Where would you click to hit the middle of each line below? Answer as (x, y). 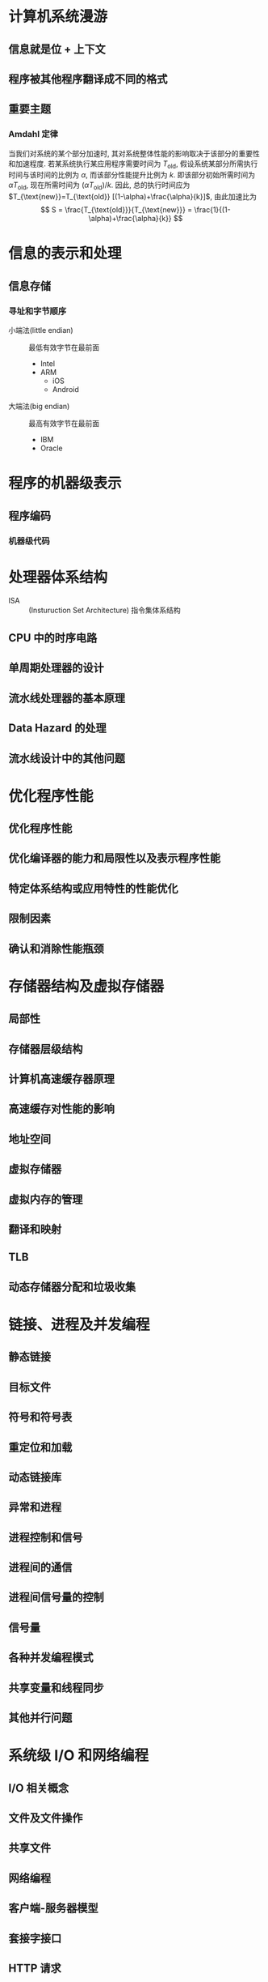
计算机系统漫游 (58, 17)
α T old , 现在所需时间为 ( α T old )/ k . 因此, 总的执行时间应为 (99, 186)
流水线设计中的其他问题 (67, 758)
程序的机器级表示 (65, 484)
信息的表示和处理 (65, 254)
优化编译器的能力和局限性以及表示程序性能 (114, 858)
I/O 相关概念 (39, 1788)
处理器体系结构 (58, 577)
